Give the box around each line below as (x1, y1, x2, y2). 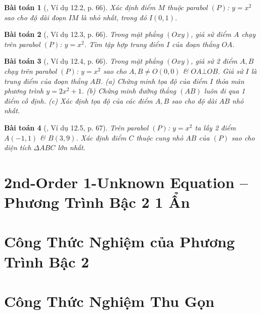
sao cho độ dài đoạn (4, 12, 66, 22)
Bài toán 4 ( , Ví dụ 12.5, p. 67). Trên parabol (4, 122, 149, 132)
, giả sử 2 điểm (191, 56, 238, 66)
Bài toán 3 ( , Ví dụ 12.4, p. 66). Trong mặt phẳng (4, 56, 163, 66)
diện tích (4, 142, 31, 153)
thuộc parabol (167, 2, 208, 12)
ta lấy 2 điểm (195, 122, 236, 132)
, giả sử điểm (191, 29, 231, 39)
